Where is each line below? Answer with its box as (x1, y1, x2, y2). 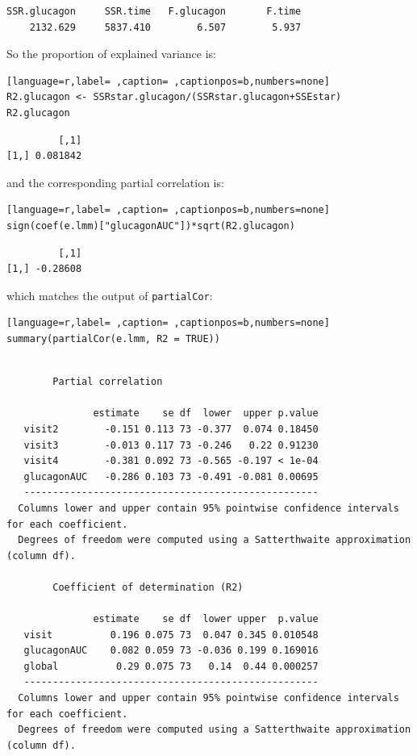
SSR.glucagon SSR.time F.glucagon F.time (6, 6, 302, 17)
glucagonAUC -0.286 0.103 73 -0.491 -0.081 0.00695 (23, 470, 319, 482)
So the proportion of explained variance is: (6, 45, 217, 62)
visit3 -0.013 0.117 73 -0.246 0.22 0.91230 (23, 439, 319, 451)
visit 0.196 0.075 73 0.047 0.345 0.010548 (23, 629, 319, 641)
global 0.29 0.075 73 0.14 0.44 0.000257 (23, 660, 319, 672)
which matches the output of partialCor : (6, 286, 213, 303)
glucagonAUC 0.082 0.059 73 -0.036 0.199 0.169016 (23, 645, 319, 657)
